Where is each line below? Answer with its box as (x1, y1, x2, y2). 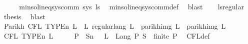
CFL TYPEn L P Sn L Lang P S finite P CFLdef (3, 30, 210, 41)
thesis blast (3, 11, 45, 21)
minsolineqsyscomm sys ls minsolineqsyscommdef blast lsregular (19, 1, 244, 11)
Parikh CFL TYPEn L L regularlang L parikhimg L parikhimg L (3, 21, 226, 31)
